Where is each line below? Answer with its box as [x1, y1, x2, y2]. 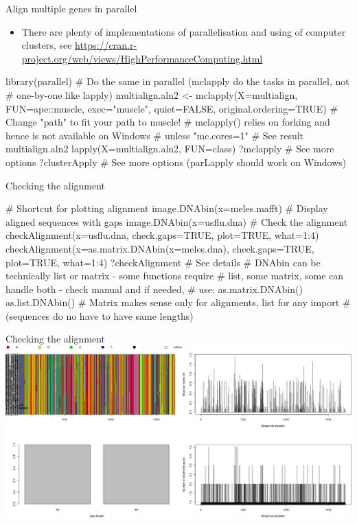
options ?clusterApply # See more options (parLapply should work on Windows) [5, 154, 347, 169]
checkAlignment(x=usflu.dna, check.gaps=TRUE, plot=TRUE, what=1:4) [5, 228, 319, 242]
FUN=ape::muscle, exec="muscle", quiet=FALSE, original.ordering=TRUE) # [5, 101, 338, 115]
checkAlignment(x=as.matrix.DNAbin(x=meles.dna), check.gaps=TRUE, [5, 241, 314, 255]
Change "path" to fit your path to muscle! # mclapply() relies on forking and [5, 115, 330, 129]
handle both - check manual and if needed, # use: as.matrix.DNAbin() [5, 281, 303, 296]
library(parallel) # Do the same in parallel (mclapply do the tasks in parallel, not [5, 74, 349, 89]
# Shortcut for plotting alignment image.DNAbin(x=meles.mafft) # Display [5, 201, 328, 216]
